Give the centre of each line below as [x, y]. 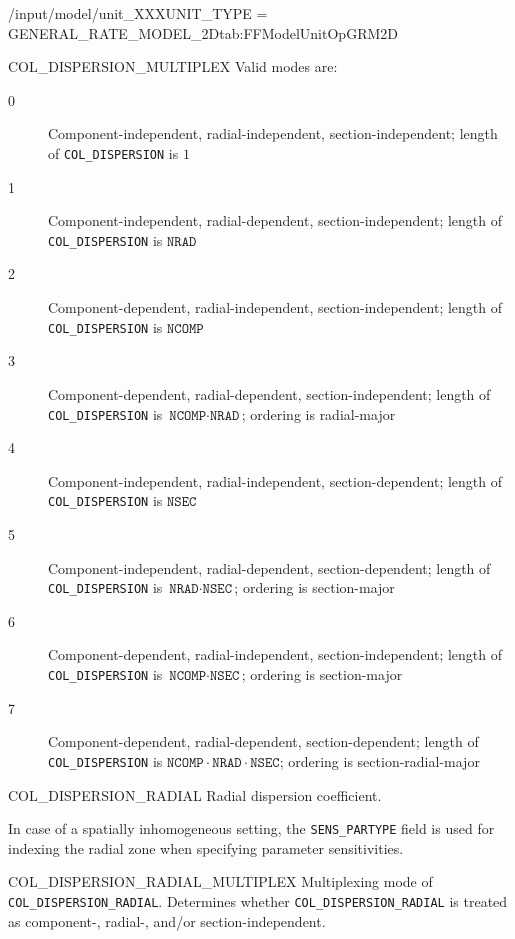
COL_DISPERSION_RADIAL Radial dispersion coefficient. [195, 794]
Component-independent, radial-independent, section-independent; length [273, 133]
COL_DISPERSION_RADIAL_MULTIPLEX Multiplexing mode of [220, 881]
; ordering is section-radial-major [379, 760]
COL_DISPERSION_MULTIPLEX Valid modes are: [173, 66]
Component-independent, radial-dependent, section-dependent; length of [269, 567]
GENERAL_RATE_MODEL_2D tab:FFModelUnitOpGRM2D [203, 32]
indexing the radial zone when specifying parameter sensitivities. [206, 847]
